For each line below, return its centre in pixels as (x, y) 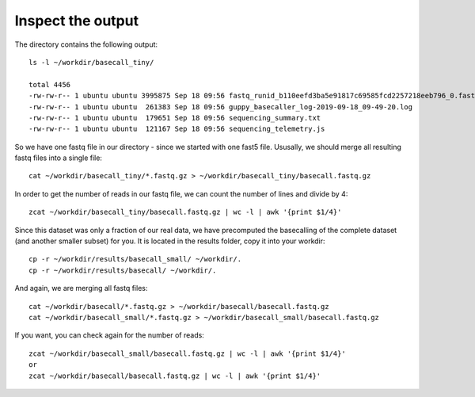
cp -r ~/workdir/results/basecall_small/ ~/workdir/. (135, 259)
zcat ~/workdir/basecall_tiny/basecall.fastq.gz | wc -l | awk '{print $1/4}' (185, 212)
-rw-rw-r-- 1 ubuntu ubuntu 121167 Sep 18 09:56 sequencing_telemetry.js (177, 129)
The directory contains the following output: (86, 44)
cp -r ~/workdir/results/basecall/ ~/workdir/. (123, 270)
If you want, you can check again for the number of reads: (110, 335)
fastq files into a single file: (59, 158)
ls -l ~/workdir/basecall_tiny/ (91, 62)
